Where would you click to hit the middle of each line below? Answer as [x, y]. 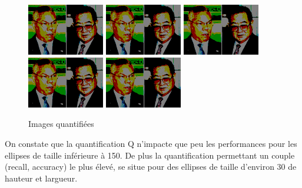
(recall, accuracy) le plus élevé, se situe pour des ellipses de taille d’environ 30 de [151, 167]
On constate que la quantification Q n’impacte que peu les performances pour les [151, 143]
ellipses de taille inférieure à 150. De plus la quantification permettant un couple [150, 155]
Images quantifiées [61, 124]
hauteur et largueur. [41, 178]
